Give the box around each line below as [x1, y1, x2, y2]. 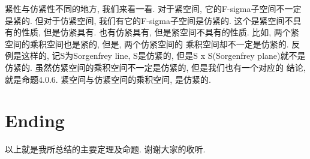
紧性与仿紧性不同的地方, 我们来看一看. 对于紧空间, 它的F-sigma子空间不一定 [5, 2, 302, 14]
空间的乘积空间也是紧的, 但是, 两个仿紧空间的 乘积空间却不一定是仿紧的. [5, 37, 289, 50]
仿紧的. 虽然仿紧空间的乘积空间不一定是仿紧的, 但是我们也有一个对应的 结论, [5, 61, 306, 73]
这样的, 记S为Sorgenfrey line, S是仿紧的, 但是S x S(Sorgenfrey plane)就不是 [21, 49, 306, 62]
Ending [5, 108, 65, 133]
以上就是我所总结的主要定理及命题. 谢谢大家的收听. [5, 143, 206, 155]
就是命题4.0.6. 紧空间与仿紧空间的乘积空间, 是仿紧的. [5, 73, 211, 85]
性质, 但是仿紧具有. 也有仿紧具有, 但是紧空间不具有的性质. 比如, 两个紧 [21, 26, 299, 38]
